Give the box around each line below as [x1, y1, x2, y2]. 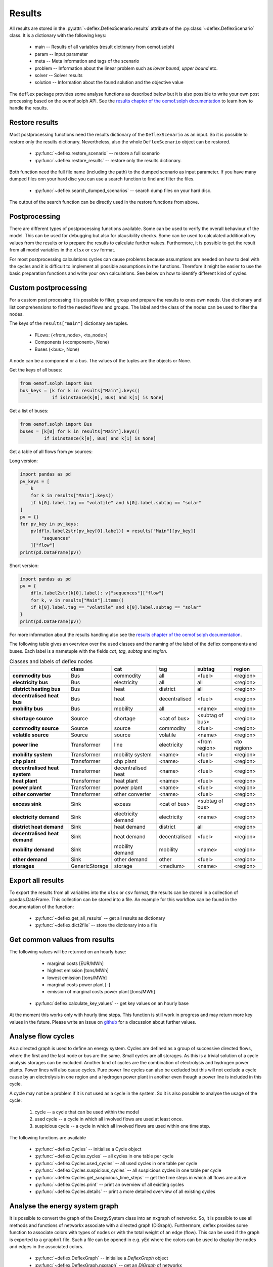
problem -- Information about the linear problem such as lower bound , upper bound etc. [34, 65, 218, 71]
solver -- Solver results [34, 72, 83, 78]
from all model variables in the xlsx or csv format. [9, 247, 116, 253]
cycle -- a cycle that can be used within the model [34, 1109, 139, 1115]
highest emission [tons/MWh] [47, 967, 109, 974]
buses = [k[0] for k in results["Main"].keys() [20, 428, 140, 434]
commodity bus [12, 672, 52, 679]
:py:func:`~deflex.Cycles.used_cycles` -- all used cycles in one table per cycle [34, 1160, 197, 1166]
